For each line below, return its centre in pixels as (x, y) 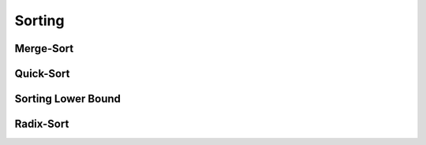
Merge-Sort (44, 48)
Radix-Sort (42, 124)
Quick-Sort (42, 74)
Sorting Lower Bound (68, 99)
